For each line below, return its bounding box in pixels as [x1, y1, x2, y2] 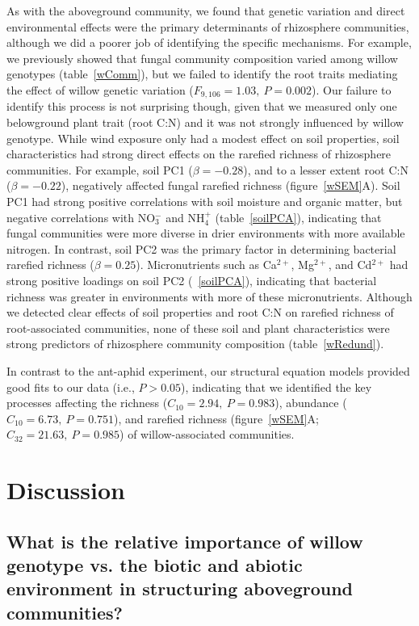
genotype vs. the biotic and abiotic [6, 552, 303, 578]
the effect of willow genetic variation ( [6, 81, 194, 98]
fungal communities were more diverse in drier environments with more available [6, 225, 405, 242]
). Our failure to [312, 81, 392, 98]
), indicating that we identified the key [181, 378, 372, 395]
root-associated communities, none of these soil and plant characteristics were [6, 319, 390, 336]
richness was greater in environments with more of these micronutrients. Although [6, 288, 413, 305]
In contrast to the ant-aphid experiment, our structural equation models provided [6, 362, 410, 379]
